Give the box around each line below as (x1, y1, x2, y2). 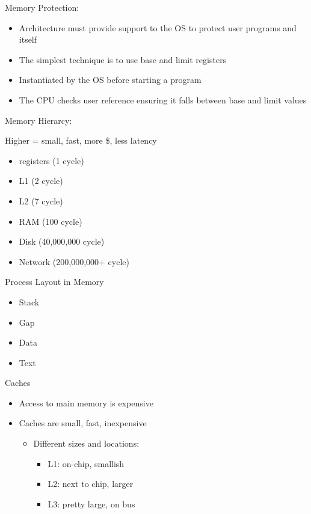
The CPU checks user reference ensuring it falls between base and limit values (19, 93, 307, 106)
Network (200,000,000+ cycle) (19, 255, 129, 268)
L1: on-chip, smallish (48, 457, 125, 470)
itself (19, 33, 37, 46)
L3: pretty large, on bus (48, 497, 135, 510)
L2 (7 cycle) (19, 194, 63, 207)
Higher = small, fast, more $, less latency (5, 134, 157, 147)
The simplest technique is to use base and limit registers (19, 53, 227, 66)
